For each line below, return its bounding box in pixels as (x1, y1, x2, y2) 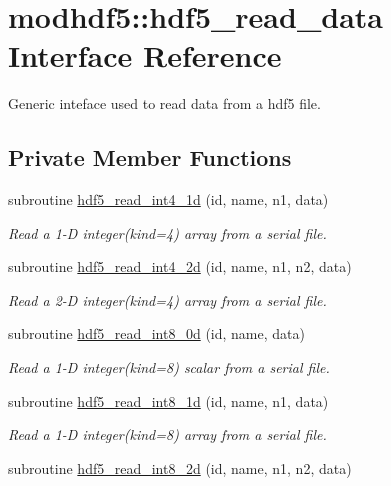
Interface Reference (8, 35, 282, 76)
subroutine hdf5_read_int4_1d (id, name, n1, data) (8, 189, 329, 210)
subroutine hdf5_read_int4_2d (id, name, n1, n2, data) (8, 256, 352, 277)
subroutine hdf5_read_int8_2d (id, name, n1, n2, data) (8, 457, 352, 478)
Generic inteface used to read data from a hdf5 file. (8, 93, 321, 114)
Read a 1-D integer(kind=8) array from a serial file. (8, 424, 327, 445)
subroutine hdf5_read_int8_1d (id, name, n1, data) (8, 390, 329, 411)
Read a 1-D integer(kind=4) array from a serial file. (8, 222, 327, 243)
